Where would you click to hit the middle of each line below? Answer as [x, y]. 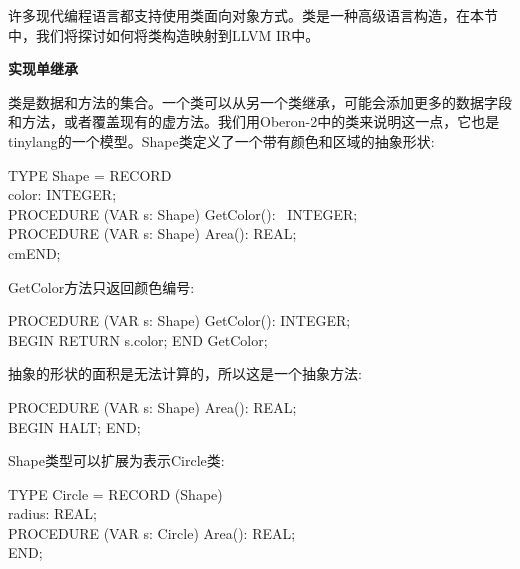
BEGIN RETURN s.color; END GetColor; [138, 339]
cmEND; [34, 252]
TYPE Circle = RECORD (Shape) [115, 493]
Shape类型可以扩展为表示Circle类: [116, 460]
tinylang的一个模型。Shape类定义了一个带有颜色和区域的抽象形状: [221, 140]
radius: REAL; [52, 513]
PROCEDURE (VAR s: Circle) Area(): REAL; [152, 532]
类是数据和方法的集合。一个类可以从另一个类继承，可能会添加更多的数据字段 [260, 101]
